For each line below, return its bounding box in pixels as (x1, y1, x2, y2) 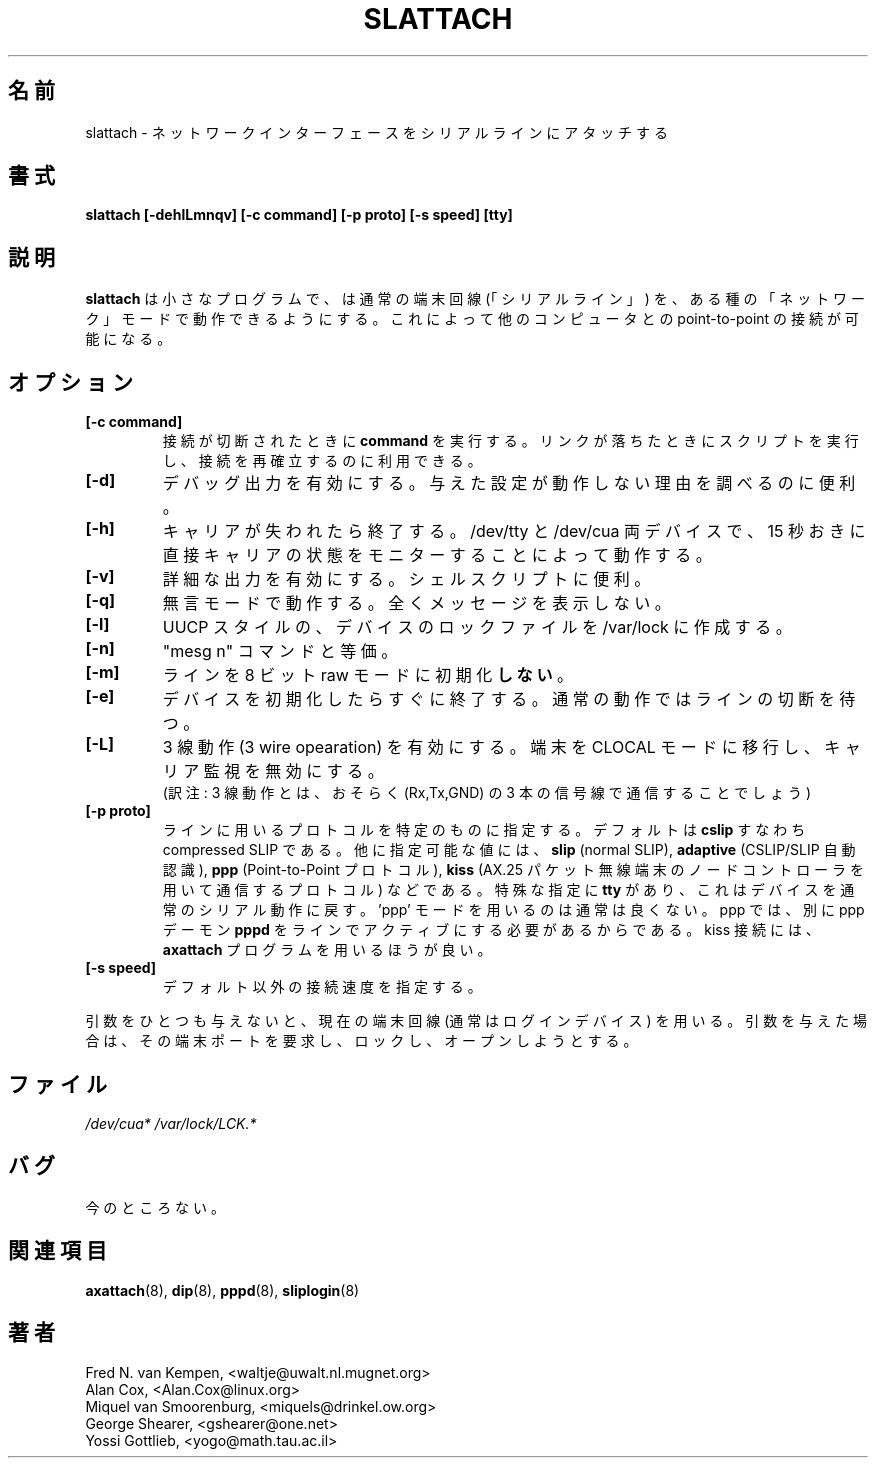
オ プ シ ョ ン (8, 369, 133, 395)
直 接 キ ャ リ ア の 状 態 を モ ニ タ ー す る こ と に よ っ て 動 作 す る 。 (162, 545, 712, 566)
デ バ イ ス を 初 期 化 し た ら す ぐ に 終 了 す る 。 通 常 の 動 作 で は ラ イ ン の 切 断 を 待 (162, 689, 856, 710)
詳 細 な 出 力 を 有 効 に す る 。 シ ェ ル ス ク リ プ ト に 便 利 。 (162, 569, 651, 590)
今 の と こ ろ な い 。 (85, 1198, 225, 1216)
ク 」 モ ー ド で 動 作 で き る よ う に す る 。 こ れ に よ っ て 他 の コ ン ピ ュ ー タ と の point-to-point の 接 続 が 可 (85, 310, 859, 328)
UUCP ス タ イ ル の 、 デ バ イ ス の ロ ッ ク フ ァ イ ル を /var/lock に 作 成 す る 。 (162, 617, 792, 638)
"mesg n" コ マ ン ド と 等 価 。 (162, 641, 398, 662)
